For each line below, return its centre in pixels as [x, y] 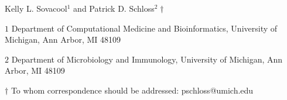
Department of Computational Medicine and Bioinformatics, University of [144, 28]
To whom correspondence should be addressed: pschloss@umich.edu [132, 90]
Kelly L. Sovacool [36, 8]
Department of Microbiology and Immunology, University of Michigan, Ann [147, 59]
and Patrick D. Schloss [114, 8]
